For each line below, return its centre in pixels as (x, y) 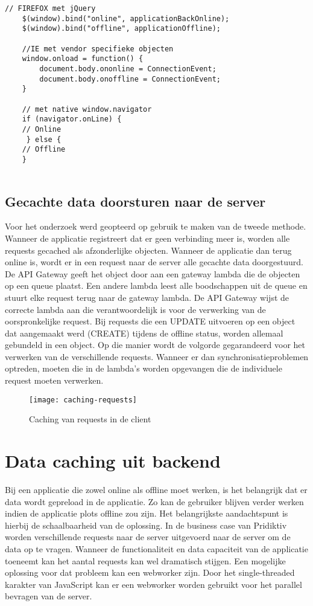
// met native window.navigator (87, 109)
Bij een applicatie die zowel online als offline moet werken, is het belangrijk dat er (156, 490)
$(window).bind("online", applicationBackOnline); (126, 18)
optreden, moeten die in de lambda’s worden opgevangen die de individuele (144, 368)
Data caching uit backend (113, 461)
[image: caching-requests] (83, 400)
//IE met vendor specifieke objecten (98, 49)
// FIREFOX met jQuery (50, 8)
